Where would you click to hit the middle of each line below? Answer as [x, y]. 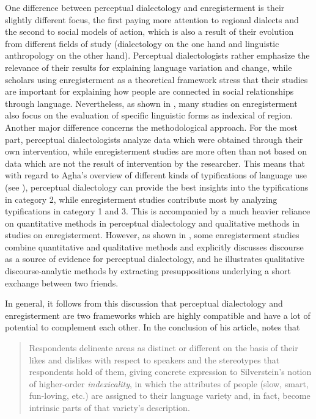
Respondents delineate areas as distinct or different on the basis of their [164, 348]
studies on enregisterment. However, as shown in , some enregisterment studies [152, 235]
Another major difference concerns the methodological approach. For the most [151, 127]
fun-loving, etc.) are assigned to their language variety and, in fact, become [170, 395]
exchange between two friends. [62, 282]
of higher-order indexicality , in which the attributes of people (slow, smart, [169, 383]
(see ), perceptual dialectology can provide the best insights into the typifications [157, 187]
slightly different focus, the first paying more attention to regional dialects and [152, 19]
